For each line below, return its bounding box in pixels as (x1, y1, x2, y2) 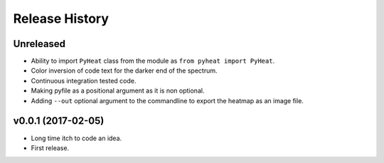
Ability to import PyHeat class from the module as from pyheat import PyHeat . (31, 57, 275, 65)
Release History (13, 11, 110, 26)
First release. (31, 143, 70, 152)
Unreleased (13, 38, 66, 50)
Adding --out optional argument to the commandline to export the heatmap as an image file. (31, 96, 304, 105)
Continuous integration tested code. (31, 76, 137, 85)
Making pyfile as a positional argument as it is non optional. (31, 86, 205, 95)
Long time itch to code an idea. (31, 134, 122, 142)
